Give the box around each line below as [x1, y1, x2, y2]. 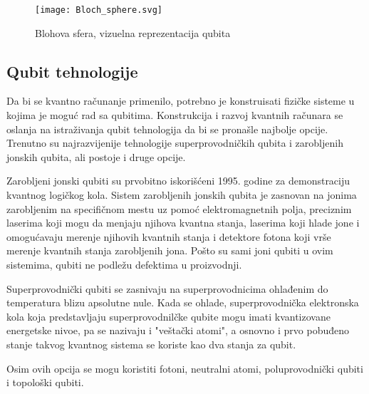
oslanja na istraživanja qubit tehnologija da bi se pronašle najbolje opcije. [6, 121, 328, 136]
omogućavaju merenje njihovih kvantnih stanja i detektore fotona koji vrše [6, 229, 331, 244]
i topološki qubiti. [6, 375, 84, 390]
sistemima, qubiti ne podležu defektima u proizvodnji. [6, 256, 242, 271]
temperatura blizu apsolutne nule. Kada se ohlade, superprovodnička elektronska [6, 295, 359, 310]
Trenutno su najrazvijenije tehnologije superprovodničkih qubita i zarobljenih [6, 135, 343, 150]
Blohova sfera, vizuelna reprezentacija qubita [35, 25, 231, 40]
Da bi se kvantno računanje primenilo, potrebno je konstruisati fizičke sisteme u [6, 93, 355, 108]
